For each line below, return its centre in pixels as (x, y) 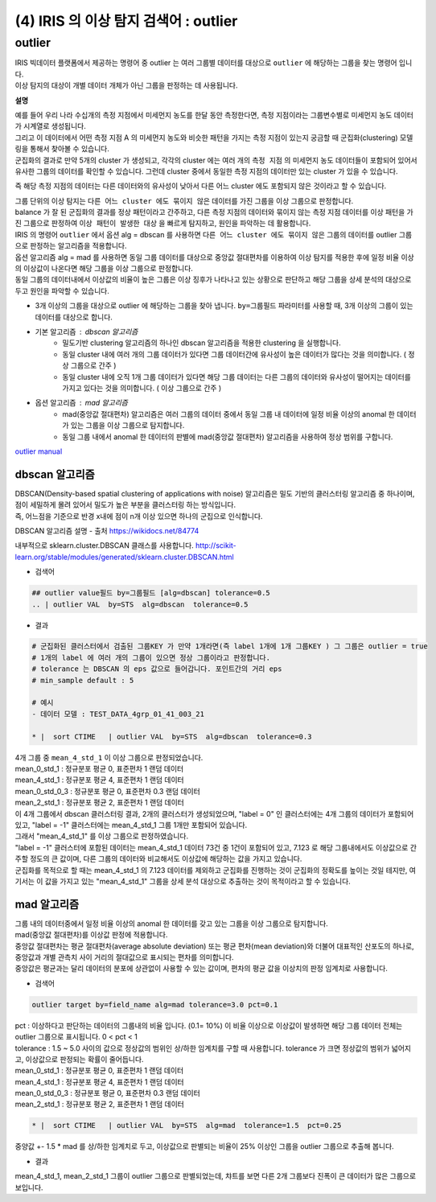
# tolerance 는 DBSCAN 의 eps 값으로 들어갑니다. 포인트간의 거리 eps (157, 669)
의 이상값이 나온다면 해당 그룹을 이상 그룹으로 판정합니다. (104, 269)
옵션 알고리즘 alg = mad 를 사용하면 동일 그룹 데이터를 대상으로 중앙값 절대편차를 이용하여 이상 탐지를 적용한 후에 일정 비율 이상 (214, 257)
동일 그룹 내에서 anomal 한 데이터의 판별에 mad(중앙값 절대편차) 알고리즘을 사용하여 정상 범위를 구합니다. (228, 436)
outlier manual (39, 451)
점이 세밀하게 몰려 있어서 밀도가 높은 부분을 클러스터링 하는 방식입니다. (125, 505)
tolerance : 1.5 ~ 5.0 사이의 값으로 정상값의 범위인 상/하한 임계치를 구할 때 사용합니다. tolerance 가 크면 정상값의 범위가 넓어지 (213, 1048)
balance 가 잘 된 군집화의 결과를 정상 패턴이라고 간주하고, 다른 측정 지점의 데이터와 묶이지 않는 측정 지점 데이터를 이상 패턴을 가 (214, 212)
